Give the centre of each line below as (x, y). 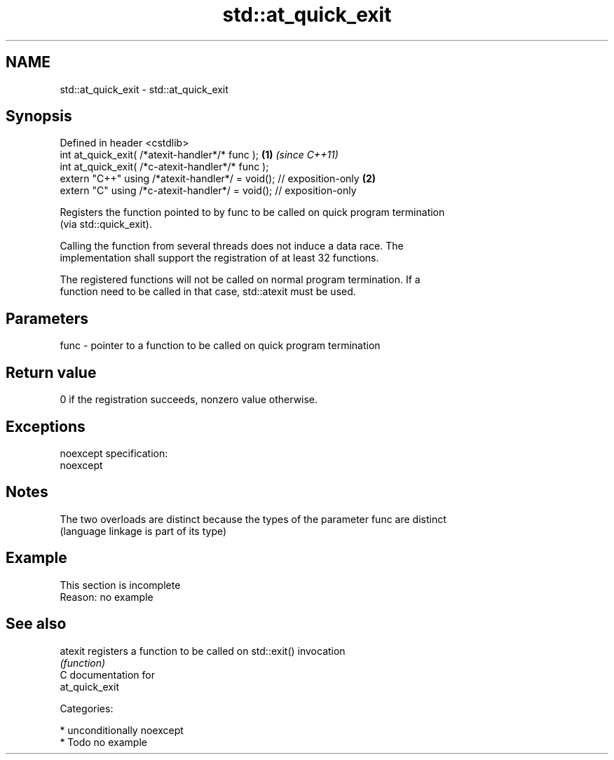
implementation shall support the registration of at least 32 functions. (219, 258)
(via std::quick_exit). (106, 224)
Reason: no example (107, 597)
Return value (51, 372)
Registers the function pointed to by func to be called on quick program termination (252, 212)
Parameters (47, 318)
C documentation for (108, 674)
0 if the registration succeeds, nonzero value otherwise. (189, 400)
